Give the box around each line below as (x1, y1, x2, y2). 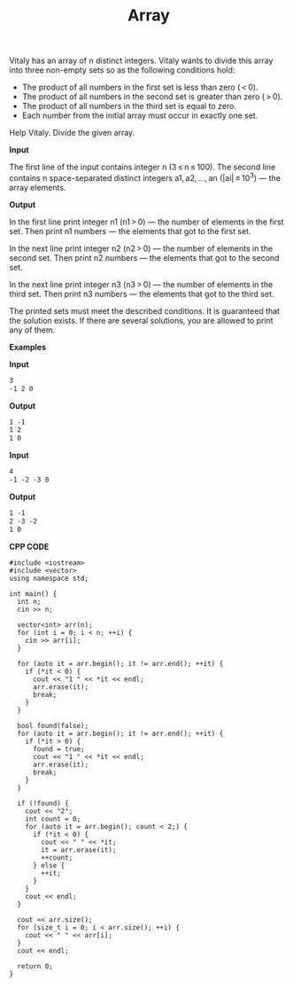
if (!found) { (17, 799, 69, 808)
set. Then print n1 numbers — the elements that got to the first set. (9, 225, 251, 236)
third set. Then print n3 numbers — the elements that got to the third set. (9, 288, 274, 299)
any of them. (9, 325, 56, 335)
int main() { (9, 589, 58, 599)
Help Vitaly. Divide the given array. (9, 128, 135, 138)
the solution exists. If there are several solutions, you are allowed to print (9, 315, 274, 325)
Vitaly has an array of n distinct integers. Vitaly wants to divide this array (9, 55, 274, 67)
